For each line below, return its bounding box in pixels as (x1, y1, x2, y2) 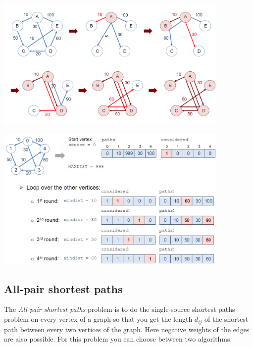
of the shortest (204, 314, 249, 324)
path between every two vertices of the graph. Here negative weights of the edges (4, 324, 250, 334)
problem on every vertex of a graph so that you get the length (4, 314, 193, 324)
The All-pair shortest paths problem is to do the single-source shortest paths (4, 304, 235, 314)
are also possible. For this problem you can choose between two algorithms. (4, 334, 232, 344)
